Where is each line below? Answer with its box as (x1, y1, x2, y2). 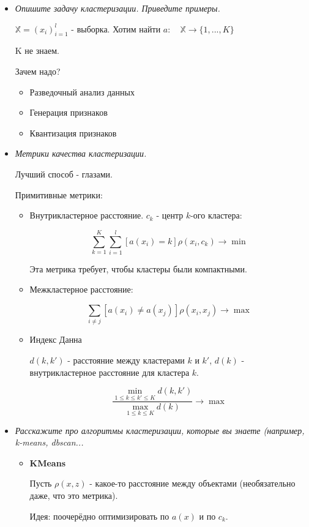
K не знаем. (15, 44, 59, 57)
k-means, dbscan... (15, 436, 84, 449)
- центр (156, 209, 184, 222)
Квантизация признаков (29, 126, 117, 139)
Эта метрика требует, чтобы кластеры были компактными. (29, 262, 247, 275)
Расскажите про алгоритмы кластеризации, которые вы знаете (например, (15, 424, 305, 436)
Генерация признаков (29, 106, 108, 119)
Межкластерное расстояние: (29, 283, 133, 296)
